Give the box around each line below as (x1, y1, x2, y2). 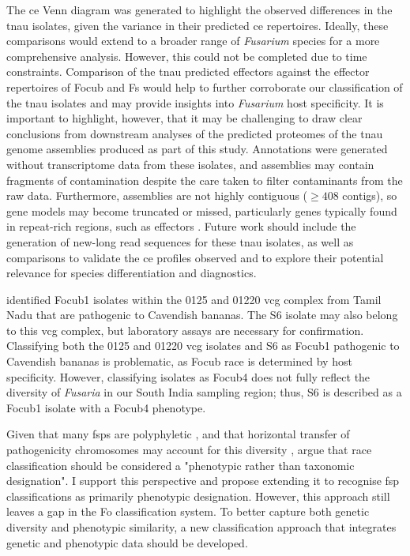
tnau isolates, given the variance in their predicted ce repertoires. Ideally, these (6, 17, 389, 33)
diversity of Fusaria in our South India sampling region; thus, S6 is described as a (6, 384, 402, 400)
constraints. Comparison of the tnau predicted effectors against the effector (6, 63, 370, 80)
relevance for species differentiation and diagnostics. (6, 265, 257, 281)
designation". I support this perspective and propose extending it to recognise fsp (6, 472, 400, 489)
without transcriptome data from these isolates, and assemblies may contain (6, 156, 374, 172)
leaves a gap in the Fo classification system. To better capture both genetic (6, 503, 370, 520)
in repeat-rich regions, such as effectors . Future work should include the (6, 218, 356, 235)
